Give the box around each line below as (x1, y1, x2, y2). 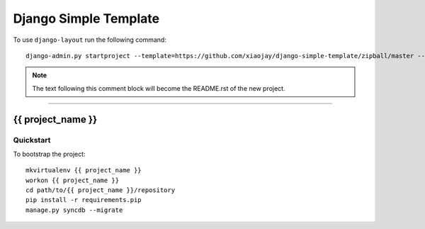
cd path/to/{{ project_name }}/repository (25, 186, 176, 194)
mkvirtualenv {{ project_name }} (25, 167, 142, 174)
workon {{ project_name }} (25, 176, 120, 184)
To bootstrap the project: (13, 150, 86, 158)
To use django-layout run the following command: (13, 35, 166, 44)
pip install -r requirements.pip (25, 196, 142, 204)
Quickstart (13, 135, 51, 145)
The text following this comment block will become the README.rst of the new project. (32, 84, 285, 92)
